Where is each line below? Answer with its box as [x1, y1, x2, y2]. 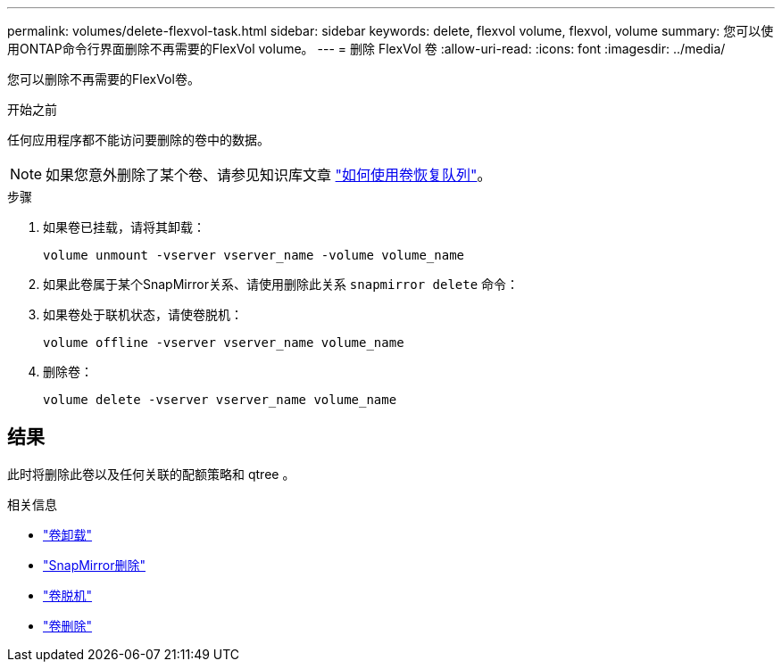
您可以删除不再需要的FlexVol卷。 [7, 71, 200, 87]
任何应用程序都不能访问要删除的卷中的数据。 [7, 132, 270, 147]
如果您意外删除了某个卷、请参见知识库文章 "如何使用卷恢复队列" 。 [46, 166, 492, 184]
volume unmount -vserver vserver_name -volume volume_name [43, 248, 465, 262]
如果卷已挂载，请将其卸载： [43, 219, 205, 235]
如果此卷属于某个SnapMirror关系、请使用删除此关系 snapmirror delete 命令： [43, 277, 520, 292]
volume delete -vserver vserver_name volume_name [43, 392, 397, 407]
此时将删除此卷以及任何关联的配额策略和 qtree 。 [7, 466, 295, 482]
